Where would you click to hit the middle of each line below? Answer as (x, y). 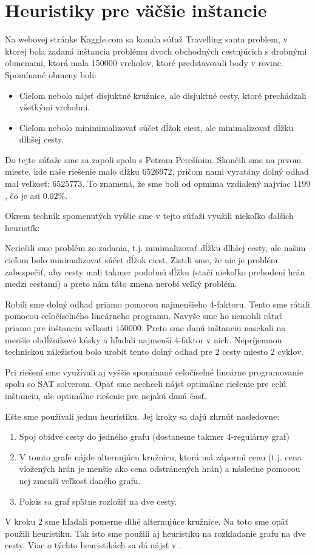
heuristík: (22, 227)
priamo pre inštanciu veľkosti (59, 328)
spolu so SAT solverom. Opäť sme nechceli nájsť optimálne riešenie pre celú (146, 384)
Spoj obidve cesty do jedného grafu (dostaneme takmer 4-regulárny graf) (154, 436)
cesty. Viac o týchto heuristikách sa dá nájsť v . (93, 545)
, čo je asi (23, 195)
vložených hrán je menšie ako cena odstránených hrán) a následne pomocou (160, 469)
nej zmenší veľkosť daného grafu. (80, 480)
